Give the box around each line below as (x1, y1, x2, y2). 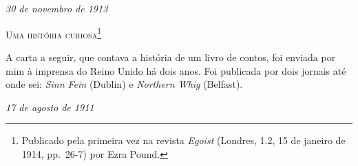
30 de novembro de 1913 (6, 1, 108, 16)
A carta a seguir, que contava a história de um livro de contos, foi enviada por (6, 49, 336, 64)
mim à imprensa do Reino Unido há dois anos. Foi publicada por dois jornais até (6, 63, 346, 78)
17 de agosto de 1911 (6, 99, 94, 114)
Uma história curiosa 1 (6, 25, 102, 41)
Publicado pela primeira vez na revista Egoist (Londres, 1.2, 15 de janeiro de (21, 133, 346, 147)
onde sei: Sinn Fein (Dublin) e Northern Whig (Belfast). (6, 77, 243, 91)
